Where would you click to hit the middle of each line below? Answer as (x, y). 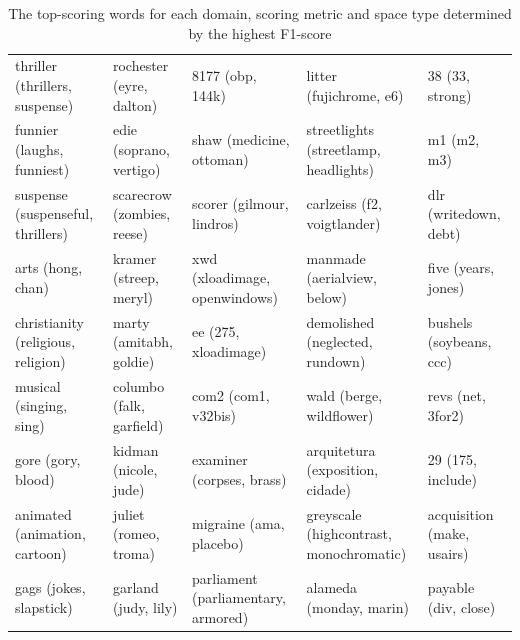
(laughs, (39, 149)
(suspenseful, (54, 213)
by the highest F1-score (260, 32)
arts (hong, (49, 267)
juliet (128, 513)
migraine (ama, (238, 523)
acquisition (460, 513)
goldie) (133, 360)
